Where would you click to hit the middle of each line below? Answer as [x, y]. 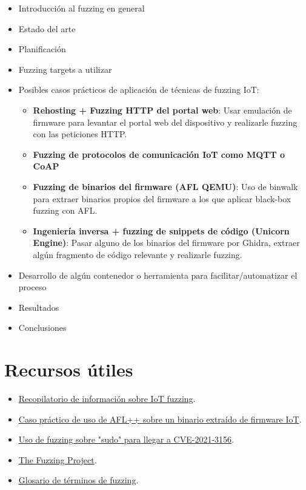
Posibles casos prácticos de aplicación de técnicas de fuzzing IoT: [139, 90]
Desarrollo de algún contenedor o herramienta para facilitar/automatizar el [158, 275]
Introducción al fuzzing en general [81, 8]
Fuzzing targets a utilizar [65, 69]
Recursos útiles [69, 369]
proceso [32, 287]
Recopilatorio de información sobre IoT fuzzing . [107, 398]
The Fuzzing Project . [58, 459]
